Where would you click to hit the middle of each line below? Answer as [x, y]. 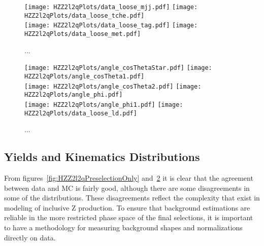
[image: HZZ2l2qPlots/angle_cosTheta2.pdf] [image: [113, 86]
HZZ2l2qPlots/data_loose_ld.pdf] [81, 113]
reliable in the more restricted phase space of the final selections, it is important [129, 217]
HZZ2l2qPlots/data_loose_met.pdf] [83, 34]
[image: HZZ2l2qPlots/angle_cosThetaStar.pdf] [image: [118, 68]
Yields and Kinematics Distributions [102, 157]
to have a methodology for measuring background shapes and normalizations [123, 227]
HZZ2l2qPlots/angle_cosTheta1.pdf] [85, 76]
